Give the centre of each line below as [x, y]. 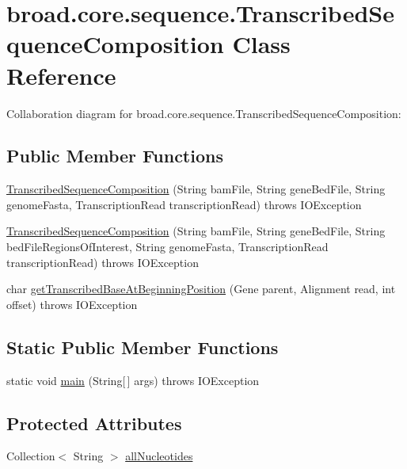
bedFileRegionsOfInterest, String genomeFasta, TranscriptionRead [167, 247]
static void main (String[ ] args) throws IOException [133, 380]
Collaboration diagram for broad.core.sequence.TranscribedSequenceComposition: [204, 113]
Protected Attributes [94, 423]
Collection [31, 456]
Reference [61, 75]
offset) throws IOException [72, 304]
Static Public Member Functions [143, 347]
